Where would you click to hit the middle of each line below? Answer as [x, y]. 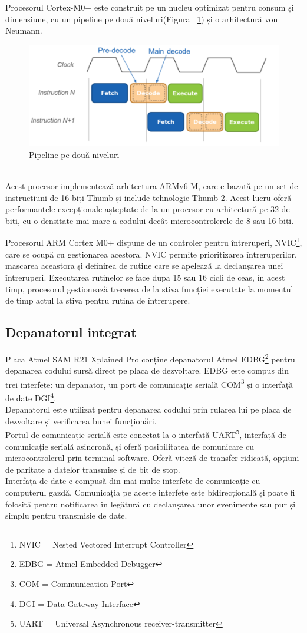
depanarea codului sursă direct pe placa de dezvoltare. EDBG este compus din [147, 370]
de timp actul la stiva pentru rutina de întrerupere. [98, 300]
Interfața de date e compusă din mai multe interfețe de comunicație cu [133, 481]
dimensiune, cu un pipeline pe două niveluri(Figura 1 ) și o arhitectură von [142, 19]
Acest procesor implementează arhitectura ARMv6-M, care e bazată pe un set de [152, 186]
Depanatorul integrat [71, 332]
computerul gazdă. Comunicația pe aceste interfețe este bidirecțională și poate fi [150, 492]
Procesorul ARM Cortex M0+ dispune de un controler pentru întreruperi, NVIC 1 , [154, 242]
